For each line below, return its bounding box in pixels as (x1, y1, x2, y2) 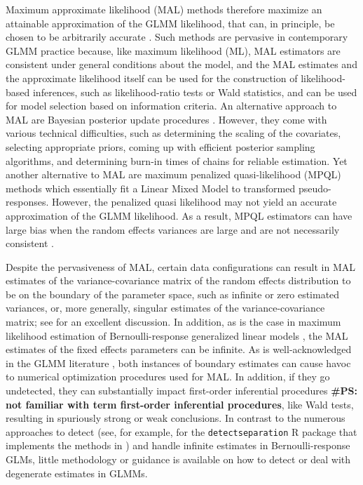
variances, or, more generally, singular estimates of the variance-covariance (6, 300, 325, 315)
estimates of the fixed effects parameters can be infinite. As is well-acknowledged (6, 342, 352, 357)
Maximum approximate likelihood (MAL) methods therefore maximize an (6, 2, 322, 16)
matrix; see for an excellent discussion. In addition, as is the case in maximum (6, 314, 341, 329)
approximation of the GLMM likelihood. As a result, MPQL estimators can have (6, 208, 352, 222)
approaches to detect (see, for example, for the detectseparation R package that (6, 424, 357, 439)
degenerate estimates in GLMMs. (6, 465, 148, 480)
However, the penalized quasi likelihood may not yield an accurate (51, 194, 337, 209)
